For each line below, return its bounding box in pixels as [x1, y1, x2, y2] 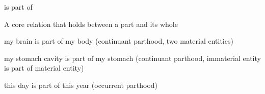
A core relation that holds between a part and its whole [4, 18, 178, 29]
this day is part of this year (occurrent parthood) [4, 79, 158, 90]
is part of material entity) [4, 62, 84, 73]
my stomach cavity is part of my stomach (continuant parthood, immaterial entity [4, 52, 261, 63]
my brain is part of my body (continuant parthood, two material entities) [4, 36, 233, 46]
